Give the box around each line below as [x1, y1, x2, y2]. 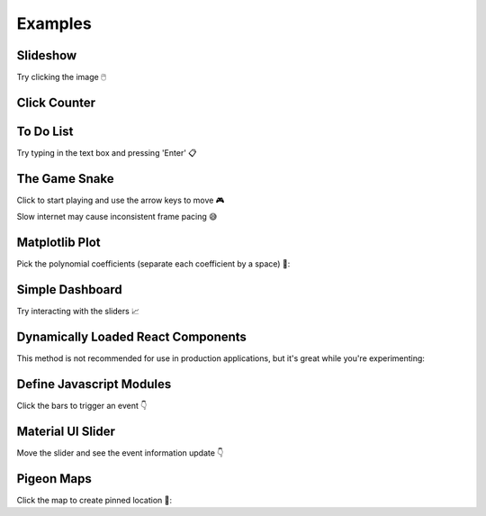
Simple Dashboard [16, 282, 123, 297]
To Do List [16, 123, 74, 139]
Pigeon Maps [16, 471, 92, 486]
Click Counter [16, 95, 96, 110]
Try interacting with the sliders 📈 [16, 306, 139, 317]
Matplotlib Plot [16, 235, 101, 250]
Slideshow [16, 48, 77, 63]
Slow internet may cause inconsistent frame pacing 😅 [16, 212, 218, 222]
